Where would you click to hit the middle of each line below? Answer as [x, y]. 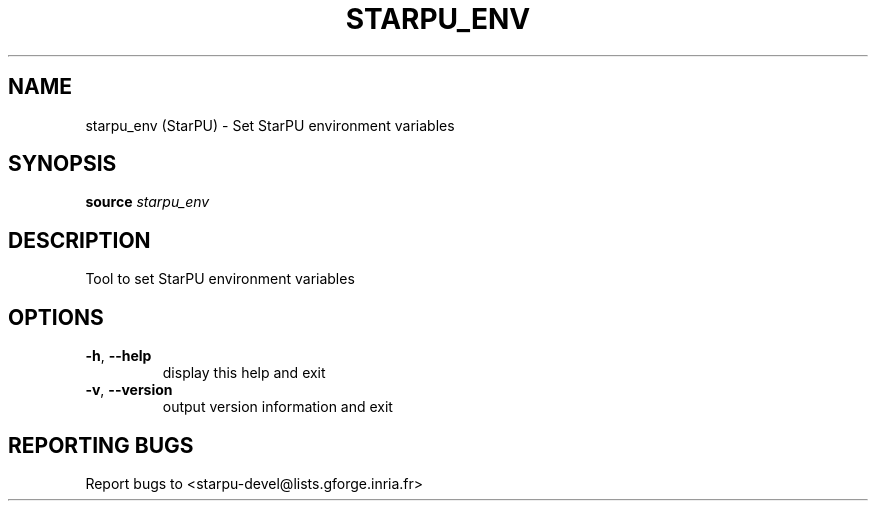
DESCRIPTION [79, 240]
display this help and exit [244, 373]
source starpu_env [147, 202]
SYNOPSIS [62, 164]
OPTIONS [56, 317]
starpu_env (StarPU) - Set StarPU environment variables [270, 125]
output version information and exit [277, 407]
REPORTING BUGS [101, 445]
